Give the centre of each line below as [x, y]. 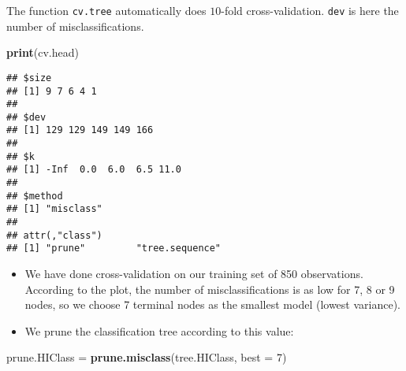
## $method [35, 196]
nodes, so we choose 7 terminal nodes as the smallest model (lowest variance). [213, 304]
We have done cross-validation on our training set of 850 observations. [194, 274]
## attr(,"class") [54, 235]
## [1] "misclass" [54, 209]
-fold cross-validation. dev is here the [310, 10]
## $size [29, 78]
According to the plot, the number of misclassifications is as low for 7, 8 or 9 [210, 289]
